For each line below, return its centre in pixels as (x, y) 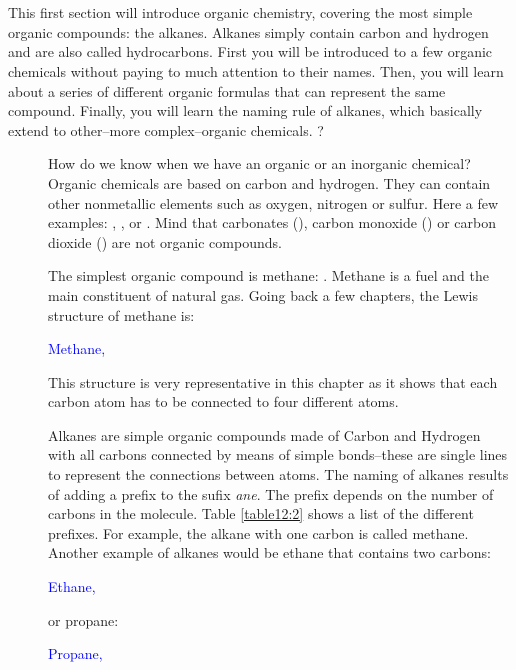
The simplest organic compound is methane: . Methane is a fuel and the (268, 275)
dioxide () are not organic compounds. (165, 241)
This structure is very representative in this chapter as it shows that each (273, 381)
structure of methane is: (121, 314)
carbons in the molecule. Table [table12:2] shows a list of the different (261, 513)
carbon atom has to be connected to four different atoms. (223, 401)
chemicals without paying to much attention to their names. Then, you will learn (256, 70)
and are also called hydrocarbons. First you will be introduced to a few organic (250, 51)
